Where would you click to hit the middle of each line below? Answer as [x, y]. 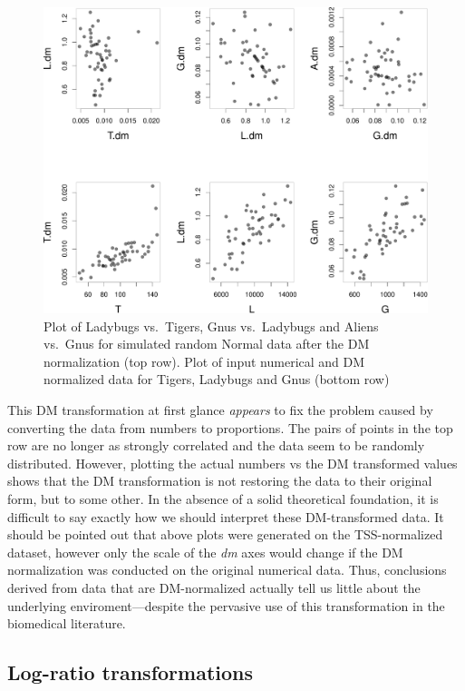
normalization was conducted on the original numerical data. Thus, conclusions [227, 570]
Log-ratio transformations [131, 672]
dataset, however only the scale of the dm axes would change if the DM [205, 552]
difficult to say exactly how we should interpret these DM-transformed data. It [226, 516]
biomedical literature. [67, 623]
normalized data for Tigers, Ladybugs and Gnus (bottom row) [217, 379]
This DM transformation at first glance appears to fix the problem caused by [220, 410]
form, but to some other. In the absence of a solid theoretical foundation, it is [223, 498]
